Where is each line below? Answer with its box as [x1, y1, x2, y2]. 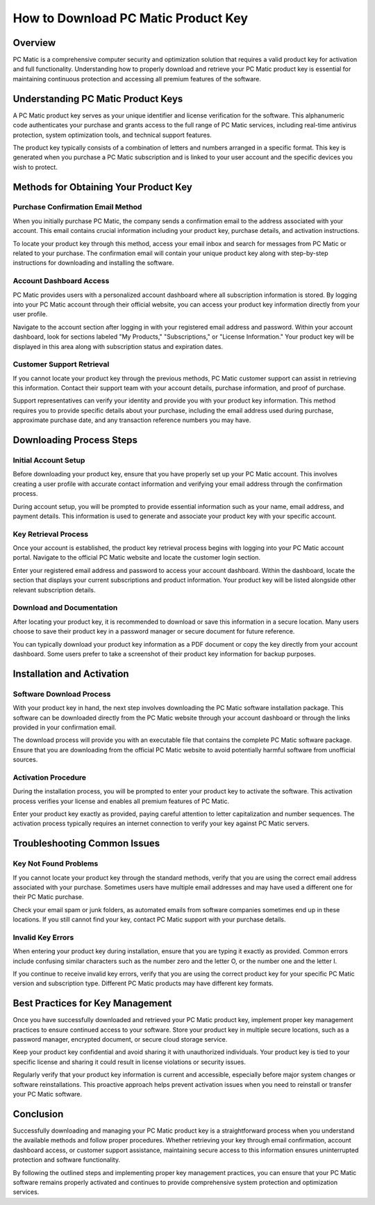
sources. [12, 755, 38, 764]
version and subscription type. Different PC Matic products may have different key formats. [12, 979, 274, 987]
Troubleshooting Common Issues [12, 838, 160, 850]
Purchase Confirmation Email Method [12, 202, 142, 212]
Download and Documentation [12, 603, 118, 613]
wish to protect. [12, 163, 58, 171]
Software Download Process [12, 689, 111, 699]
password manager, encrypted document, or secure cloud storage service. [12, 1035, 228, 1044]
